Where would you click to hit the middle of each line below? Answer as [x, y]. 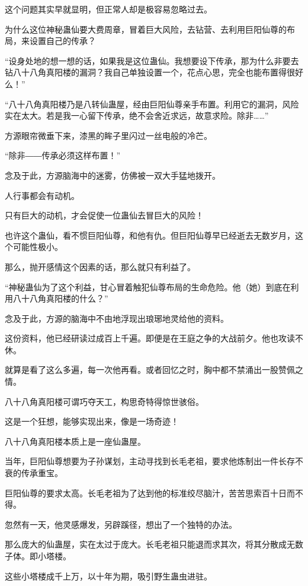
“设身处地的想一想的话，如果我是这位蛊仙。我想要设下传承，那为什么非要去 [152, 60]
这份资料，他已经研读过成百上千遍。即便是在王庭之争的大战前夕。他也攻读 [150, 338]
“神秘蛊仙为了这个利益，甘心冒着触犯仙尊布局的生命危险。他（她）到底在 [148, 286]
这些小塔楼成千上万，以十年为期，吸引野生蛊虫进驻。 [108, 576]
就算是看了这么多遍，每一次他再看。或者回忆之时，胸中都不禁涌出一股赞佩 [150, 370]
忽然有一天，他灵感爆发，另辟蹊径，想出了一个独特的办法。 [121, 524]
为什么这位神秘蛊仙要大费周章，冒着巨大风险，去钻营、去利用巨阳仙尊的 [146, 29]
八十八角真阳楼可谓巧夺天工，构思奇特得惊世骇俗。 [104, 401]
